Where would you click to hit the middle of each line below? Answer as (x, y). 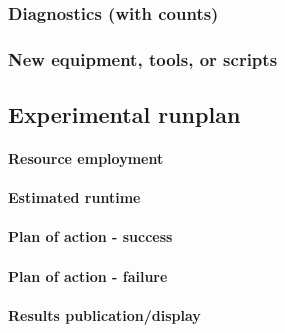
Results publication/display (104, 314)
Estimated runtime (74, 197)
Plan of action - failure (88, 275)
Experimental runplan (124, 114)
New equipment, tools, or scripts (143, 58)
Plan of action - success (90, 236)
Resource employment (86, 158)
